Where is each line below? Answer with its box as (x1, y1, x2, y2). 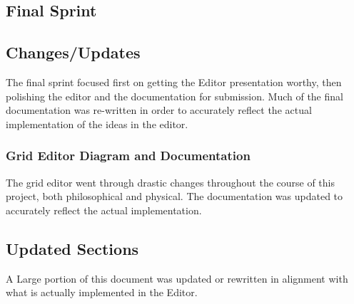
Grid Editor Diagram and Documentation (6, 147, 251, 164)
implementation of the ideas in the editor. (6, 116, 188, 131)
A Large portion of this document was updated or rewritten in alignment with (6, 271, 348, 285)
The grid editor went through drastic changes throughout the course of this (6, 174, 335, 189)
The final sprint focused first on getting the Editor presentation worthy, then (6, 74, 342, 89)
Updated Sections (6, 237, 139, 259)
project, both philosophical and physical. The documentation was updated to (6, 189, 343, 204)
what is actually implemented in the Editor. (6, 285, 198, 300)
